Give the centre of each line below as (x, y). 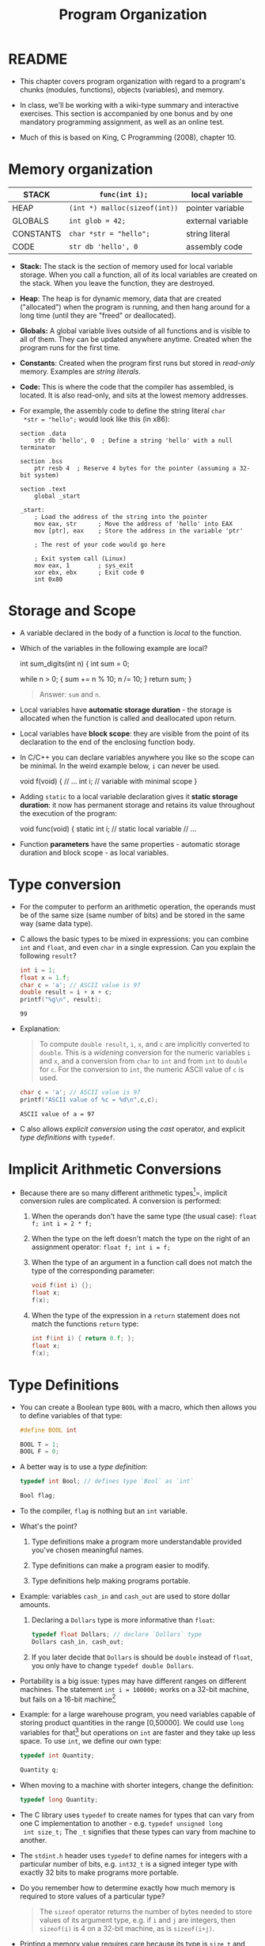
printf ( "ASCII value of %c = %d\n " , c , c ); (89, 1100)
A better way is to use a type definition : (83, 1467)
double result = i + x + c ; (66, 992)
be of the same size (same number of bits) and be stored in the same (132, 915)
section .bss (41, 461)
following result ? (48, 956)
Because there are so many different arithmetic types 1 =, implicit (123, 1192)
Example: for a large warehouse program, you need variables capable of (137, 1714)
